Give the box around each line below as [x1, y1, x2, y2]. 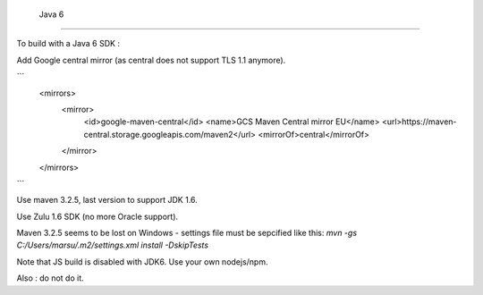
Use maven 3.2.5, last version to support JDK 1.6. [16, 195, 199, 206]
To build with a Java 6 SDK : [16, 38, 121, 49]
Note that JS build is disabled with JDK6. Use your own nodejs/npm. [16, 256, 268, 267]
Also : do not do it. [16, 273, 84, 283]
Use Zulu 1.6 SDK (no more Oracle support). [16, 211, 179, 222]
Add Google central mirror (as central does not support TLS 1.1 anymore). [16, 55, 286, 65]
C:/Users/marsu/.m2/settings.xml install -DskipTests [16, 240, 209, 250]
